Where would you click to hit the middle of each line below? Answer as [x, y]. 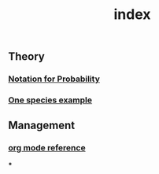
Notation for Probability [54, 79]
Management [42, 126]
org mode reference [47, 148]
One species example [50, 100]
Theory [27, 57]
